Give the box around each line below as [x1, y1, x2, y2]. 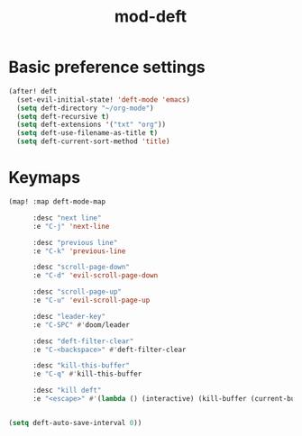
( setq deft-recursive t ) [16, 112, 110, 121]
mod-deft [114, 6, 188, 27]
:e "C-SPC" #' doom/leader [32, 320, 130, 330]
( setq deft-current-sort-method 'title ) [16, 137, 170, 146]
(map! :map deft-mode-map [8, 197, 105, 206]
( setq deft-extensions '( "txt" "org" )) [16, 120, 167, 130]
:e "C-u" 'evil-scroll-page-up [32, 295, 151, 304]
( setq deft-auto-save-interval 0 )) [8, 418, 142, 427]
